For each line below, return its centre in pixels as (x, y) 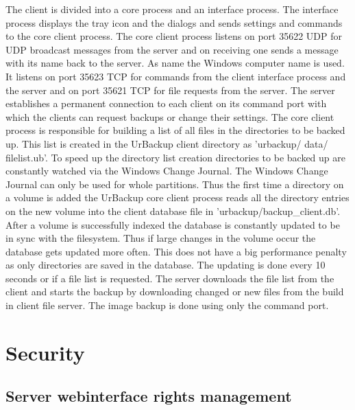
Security (45, 352)
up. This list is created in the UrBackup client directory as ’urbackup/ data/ (167, 143)
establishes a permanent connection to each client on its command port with (166, 103)
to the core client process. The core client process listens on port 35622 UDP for (174, 36)
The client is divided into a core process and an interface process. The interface (172, 9)
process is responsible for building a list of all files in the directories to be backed (175, 130)
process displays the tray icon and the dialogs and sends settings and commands (174, 22)
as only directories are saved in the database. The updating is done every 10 (166, 265)
